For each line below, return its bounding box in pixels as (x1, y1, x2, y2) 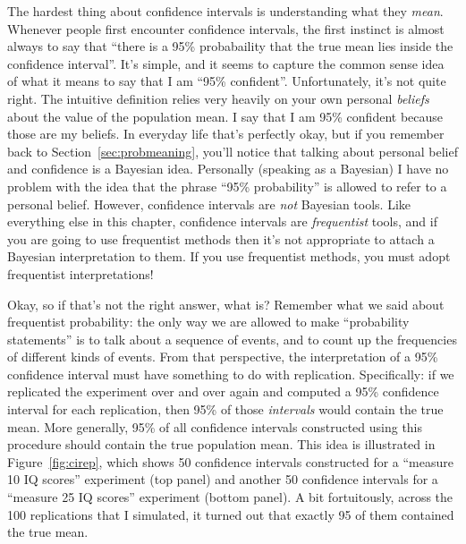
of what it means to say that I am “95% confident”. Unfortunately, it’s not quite (7, 72, 446, 90)
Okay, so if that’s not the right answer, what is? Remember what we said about (7, 294, 445, 313)
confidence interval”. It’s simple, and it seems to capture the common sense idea (7, 54, 445, 72)
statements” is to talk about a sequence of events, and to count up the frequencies (7, 329, 457, 348)
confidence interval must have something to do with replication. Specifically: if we (7, 364, 454, 383)
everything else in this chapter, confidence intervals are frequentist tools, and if (7, 212, 437, 231)
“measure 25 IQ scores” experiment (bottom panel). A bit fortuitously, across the (7, 488, 453, 506)
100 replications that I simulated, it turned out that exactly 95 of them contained (7, 505, 454, 523)
